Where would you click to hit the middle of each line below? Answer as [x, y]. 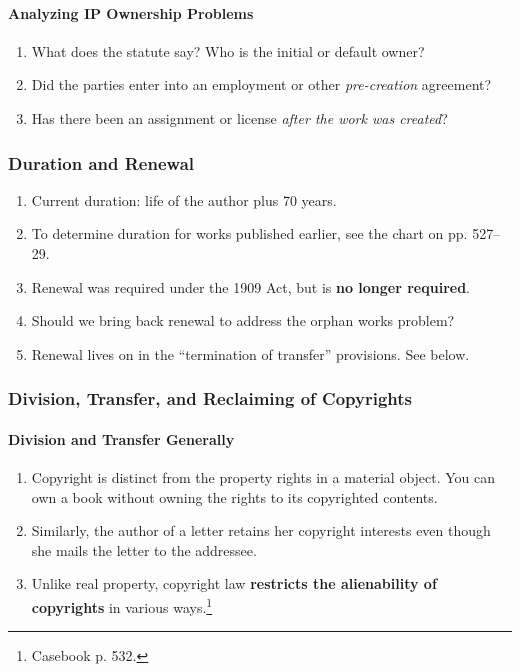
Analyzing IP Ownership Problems [131, 12]
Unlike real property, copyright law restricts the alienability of [234, 583]
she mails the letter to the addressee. [144, 549]
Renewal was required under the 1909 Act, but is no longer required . [251, 286]
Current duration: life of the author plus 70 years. [184, 199]
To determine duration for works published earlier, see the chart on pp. [249, 233]
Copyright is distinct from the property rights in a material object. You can [263, 477]
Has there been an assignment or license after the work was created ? [239, 117]
